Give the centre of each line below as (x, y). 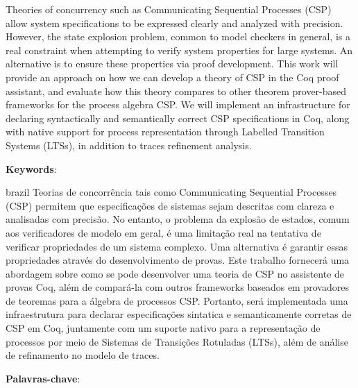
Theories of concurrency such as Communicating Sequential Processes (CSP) (169, 9)
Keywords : (31, 168)
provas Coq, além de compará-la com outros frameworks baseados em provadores (177, 287)
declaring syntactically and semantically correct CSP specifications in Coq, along (178, 118)
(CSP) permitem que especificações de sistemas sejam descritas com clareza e (170, 205)
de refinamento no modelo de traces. (83, 355)
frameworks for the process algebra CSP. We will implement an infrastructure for (178, 104)
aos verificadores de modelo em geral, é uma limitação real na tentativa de (163, 232)
